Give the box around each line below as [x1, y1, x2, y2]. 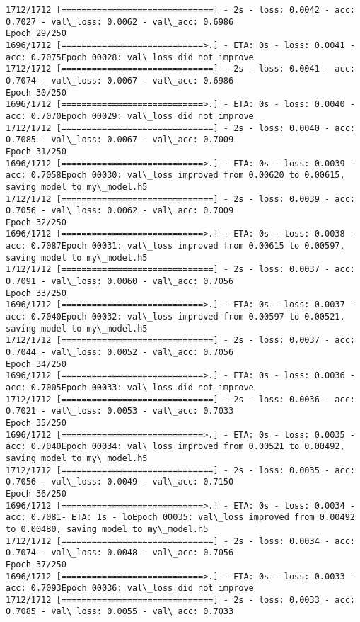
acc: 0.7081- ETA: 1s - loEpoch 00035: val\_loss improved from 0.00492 [6, 512, 355, 523]
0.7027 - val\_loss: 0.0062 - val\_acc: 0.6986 [6, 16, 234, 27]
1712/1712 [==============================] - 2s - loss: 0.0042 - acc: [6, 5, 355, 15]
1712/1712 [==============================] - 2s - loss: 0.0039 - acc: [6, 193, 355, 204]
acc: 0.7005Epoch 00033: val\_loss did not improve [6, 383, 254, 392]
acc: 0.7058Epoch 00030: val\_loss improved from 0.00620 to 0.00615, [6, 170, 345, 181]
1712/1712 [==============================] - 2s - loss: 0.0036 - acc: [6, 394, 355, 405]
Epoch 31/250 [6, 146, 66, 157]
